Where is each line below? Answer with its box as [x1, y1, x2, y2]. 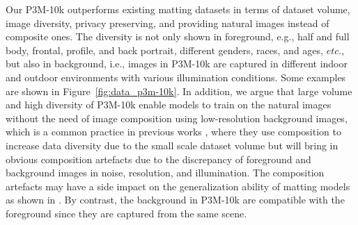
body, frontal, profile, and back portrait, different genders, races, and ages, [6, 42, 323, 57]
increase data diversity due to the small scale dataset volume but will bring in [6, 137, 338, 152]
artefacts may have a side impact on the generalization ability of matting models [6, 178, 350, 193]
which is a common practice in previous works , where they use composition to [6, 124, 341, 139]
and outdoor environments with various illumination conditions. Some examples [6, 69, 346, 84]
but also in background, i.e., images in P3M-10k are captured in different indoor [6, 56, 348, 71]
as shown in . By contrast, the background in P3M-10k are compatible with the [6, 192, 345, 207]
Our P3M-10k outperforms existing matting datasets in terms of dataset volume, [6, 2, 350, 16]
